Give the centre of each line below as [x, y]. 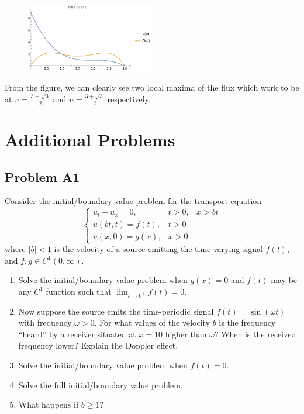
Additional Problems [90, 139]
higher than [186, 334]
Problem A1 [42, 176]
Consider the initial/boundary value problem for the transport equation [133, 201]
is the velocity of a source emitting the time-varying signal [158, 249]
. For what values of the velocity [152, 322]
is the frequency [247, 322]
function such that [79, 291]
